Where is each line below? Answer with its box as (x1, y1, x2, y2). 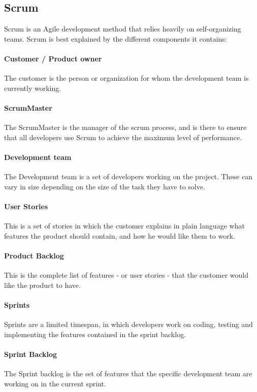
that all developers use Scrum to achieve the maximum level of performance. (4, 132, 242, 142)
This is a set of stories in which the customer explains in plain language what (4, 220, 245, 231)
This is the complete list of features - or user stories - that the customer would (4, 270, 249, 280)
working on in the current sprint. (4, 378, 106, 388)
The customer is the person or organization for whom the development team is (4, 73, 249, 83)
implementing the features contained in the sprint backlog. (4, 329, 186, 339)
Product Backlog (4, 250, 64, 260)
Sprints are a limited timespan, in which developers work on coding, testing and (4, 319, 253, 330)
